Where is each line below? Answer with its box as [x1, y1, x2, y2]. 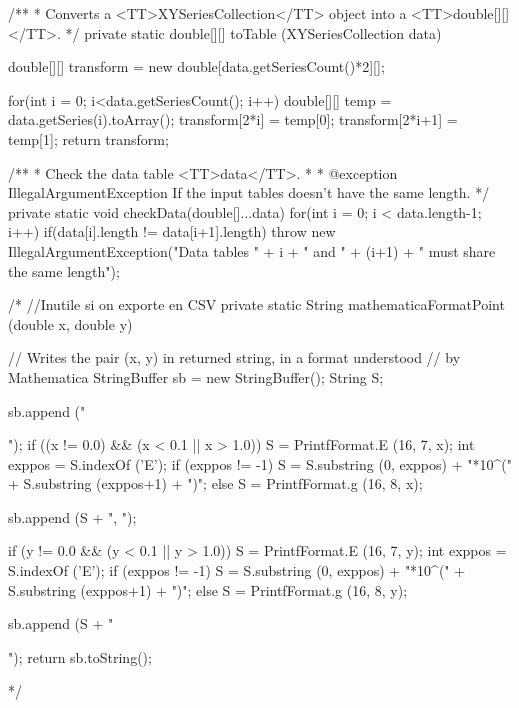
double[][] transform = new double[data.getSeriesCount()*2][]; [8, 56, 385, 77]
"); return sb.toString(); [8, 646, 152, 667]
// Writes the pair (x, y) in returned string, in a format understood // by [8, 347, 461, 368]
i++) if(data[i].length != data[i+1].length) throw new [8, 221, 336, 242]
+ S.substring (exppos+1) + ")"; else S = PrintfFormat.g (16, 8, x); [8, 473, 423, 494]
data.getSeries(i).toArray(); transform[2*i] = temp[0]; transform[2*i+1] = [8, 109, 458, 130]
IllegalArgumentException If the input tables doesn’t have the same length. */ [8, 182, 490, 203]
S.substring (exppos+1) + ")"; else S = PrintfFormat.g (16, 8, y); [8, 579, 408, 600]
